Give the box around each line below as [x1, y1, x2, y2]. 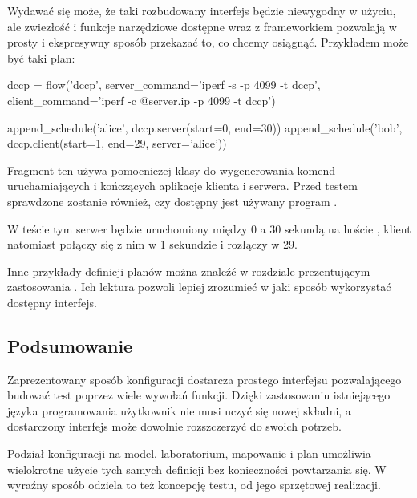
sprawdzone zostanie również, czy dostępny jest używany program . [7, 192, 338, 209]
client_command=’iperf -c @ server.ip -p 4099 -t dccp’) [7, 91, 276, 108]
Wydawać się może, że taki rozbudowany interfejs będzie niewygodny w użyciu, [7, 2, 396, 18]
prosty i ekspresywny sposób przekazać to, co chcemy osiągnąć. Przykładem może [7, 34, 409, 51]
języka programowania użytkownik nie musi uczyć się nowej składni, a [7, 402, 351, 419]
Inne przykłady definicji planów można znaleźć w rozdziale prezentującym [7, 262, 370, 279]
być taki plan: [7, 49, 75, 66]
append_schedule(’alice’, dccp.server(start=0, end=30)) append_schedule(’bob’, [7, 119, 403, 136]
